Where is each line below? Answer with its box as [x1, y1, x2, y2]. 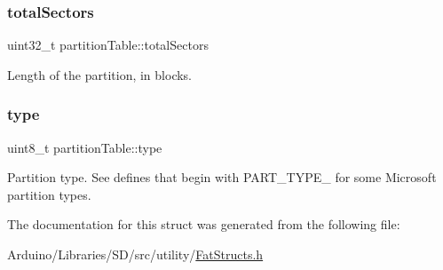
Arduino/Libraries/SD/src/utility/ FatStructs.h [7, 245, 264, 263]
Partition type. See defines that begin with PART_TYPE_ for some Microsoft [7, 168, 437, 187]
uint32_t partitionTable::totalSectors [7, 36, 209, 54]
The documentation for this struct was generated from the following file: [7, 215, 400, 234]
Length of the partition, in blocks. [7, 65, 193, 83]
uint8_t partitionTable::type [7, 138, 162, 156]
